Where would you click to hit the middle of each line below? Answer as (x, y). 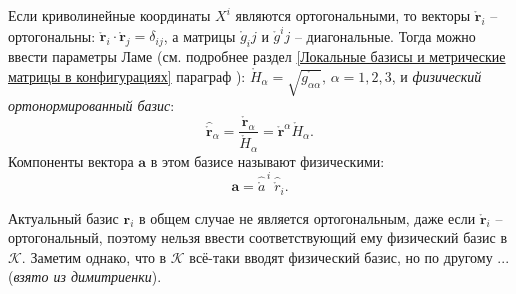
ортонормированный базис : (91, 105)
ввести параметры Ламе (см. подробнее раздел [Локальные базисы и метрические (257, 56)
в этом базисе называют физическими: (267, 160)
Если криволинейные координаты (109, 15)
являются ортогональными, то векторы (353, 15)
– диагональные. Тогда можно (385, 35)
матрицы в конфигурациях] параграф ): (127, 75)
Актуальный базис (63, 217)
